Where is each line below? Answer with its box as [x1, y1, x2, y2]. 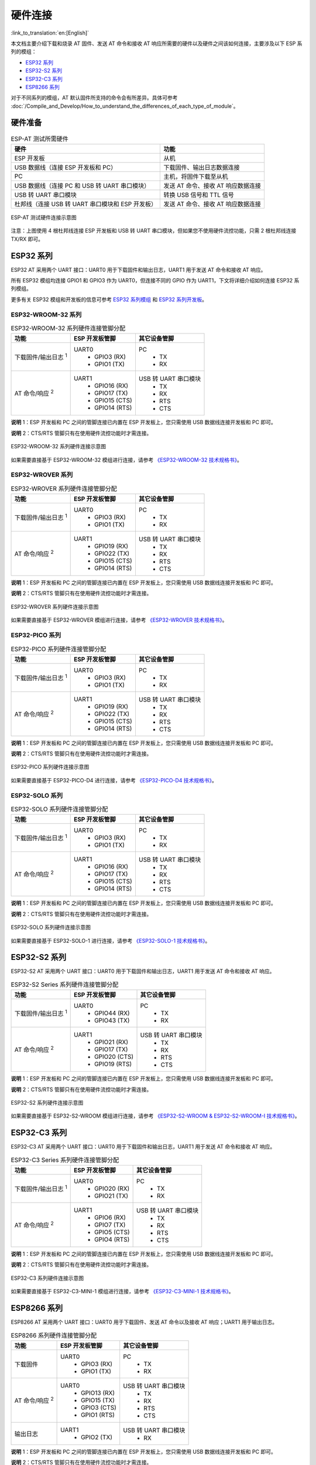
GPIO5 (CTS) [94, 1228, 130, 1236]
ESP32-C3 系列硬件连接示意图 [11, 1275, 84, 1282]
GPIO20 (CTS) [94, 1052, 134, 1061]
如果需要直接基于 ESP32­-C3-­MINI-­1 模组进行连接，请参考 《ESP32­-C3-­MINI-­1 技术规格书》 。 [11, 1288, 234, 1295]
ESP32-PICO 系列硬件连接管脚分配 [11, 645, 107, 653]
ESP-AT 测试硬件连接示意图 [11, 214, 77, 221]
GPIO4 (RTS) [94, 1235, 130, 1243]
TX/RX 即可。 [11, 235, 44, 243]
